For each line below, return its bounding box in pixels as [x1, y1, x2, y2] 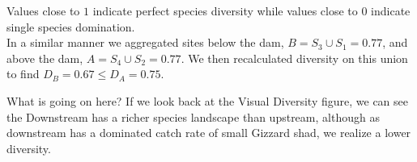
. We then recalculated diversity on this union [181, 49, 408, 66]
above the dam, [6, 49, 83, 66]
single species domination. [6, 18, 135, 35]
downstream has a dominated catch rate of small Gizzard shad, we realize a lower [6, 124, 411, 141]
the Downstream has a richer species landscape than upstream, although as [6, 108, 380, 125]
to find [6, 65, 40, 82]
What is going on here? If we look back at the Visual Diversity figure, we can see [6, 92, 409, 109]
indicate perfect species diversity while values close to [92, 2, 358, 19]
